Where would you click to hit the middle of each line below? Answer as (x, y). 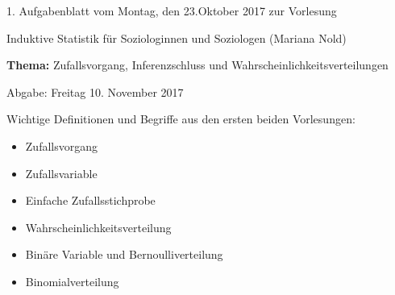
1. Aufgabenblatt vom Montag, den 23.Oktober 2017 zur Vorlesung (172, 10)
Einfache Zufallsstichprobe (90, 200)
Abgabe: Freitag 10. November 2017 (95, 91)
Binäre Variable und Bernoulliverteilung (124, 254)
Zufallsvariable (61, 173)
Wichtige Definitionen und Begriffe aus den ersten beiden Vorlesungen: (181, 119)
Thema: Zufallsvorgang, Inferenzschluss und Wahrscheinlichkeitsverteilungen (197, 65)
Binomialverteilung (72, 281)
